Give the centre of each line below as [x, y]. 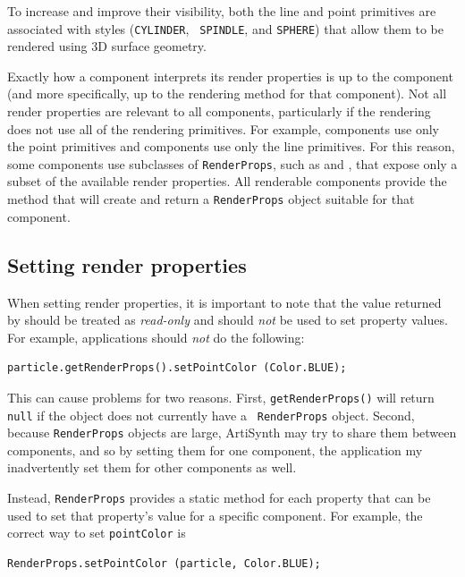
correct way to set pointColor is [97, 533]
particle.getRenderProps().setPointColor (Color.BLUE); [177, 368]
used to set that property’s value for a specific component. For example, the [215, 515]
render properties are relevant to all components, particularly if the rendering [219, 111]
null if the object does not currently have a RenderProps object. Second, [211, 415]
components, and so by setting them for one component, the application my [215, 450]
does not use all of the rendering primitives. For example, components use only [223, 128]
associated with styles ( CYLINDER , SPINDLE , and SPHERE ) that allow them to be [225, 28]
